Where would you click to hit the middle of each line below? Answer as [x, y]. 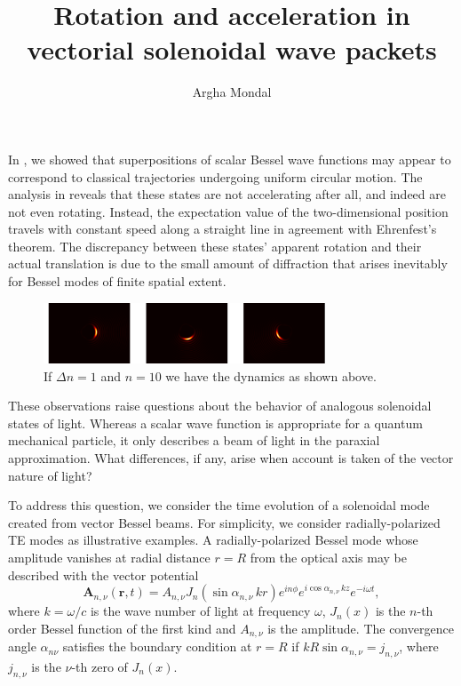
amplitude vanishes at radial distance [109, 557]
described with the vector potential [103, 574]
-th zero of [99, 666]
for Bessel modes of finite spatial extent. [117, 281]
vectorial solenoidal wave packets [232, 49]
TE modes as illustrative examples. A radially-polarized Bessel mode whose [213, 540]
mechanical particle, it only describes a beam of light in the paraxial [194, 440]
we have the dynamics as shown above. [271, 375]
